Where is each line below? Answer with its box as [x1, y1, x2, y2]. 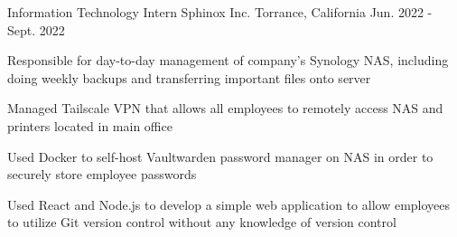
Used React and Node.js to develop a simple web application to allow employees [7, 194, 451, 213]
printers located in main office [7, 116, 173, 135]
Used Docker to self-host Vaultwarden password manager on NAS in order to [7, 147, 434, 166]
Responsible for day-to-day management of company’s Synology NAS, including [7, 51, 449, 70]
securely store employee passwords [7, 165, 197, 184]
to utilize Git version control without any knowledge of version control [7, 213, 396, 232]
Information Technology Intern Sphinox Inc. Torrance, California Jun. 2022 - [7, 3, 433, 21]
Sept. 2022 [7, 20, 65, 39]
